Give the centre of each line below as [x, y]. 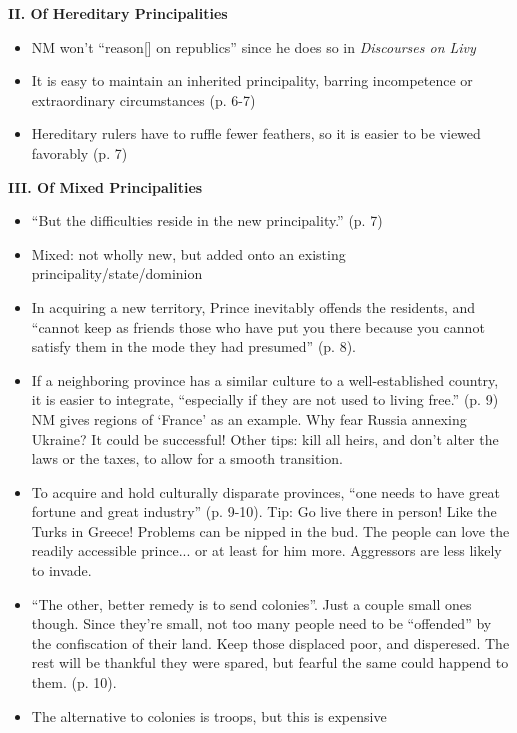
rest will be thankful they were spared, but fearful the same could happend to [270, 662]
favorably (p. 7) [79, 152]
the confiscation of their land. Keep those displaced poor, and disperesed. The [270, 642]
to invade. [61, 570]
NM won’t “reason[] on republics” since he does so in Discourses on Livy [253, 46]
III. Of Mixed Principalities [105, 186]
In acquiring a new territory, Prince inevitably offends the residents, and [253, 306]
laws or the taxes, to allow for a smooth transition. [187, 458]
